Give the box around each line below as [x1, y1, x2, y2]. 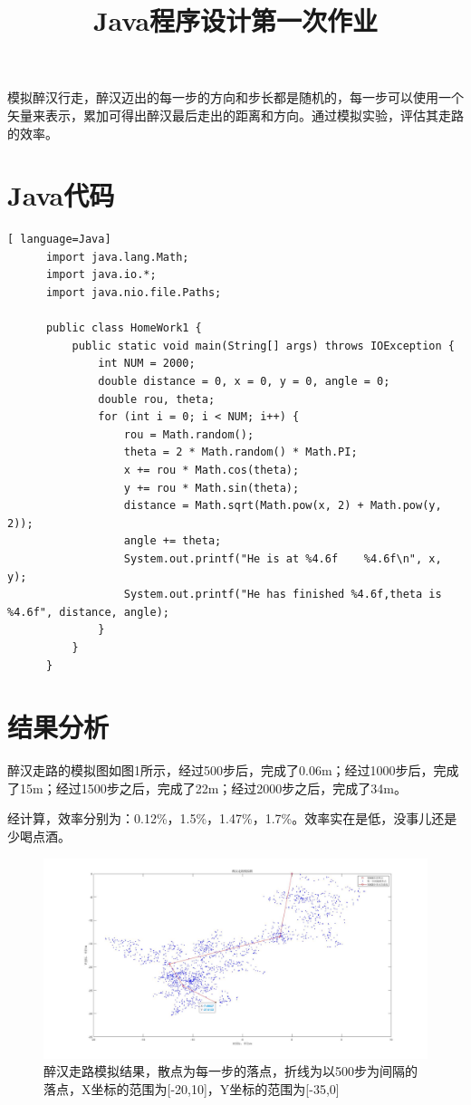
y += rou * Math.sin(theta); [123, 481, 300, 495]
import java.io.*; [45, 268, 157, 282]
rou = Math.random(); [123, 428, 255, 441]
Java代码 [7, 177, 115, 214]
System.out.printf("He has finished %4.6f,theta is [123, 588, 442, 601]
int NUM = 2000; [98, 357, 196, 370]
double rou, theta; [98, 392, 216, 406]
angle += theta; [123, 534, 222, 548]
